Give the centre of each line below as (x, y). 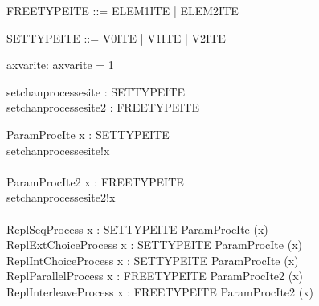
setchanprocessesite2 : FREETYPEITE (103, 107)
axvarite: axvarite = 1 (60, 65)
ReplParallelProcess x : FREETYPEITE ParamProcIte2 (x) (155, 276)
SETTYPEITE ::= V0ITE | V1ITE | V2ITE (116, 37)
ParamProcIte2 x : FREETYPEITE (95, 181)
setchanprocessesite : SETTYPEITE (96, 91)
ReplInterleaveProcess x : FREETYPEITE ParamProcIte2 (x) (160, 291)
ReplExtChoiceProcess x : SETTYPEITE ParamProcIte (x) (154, 245)
